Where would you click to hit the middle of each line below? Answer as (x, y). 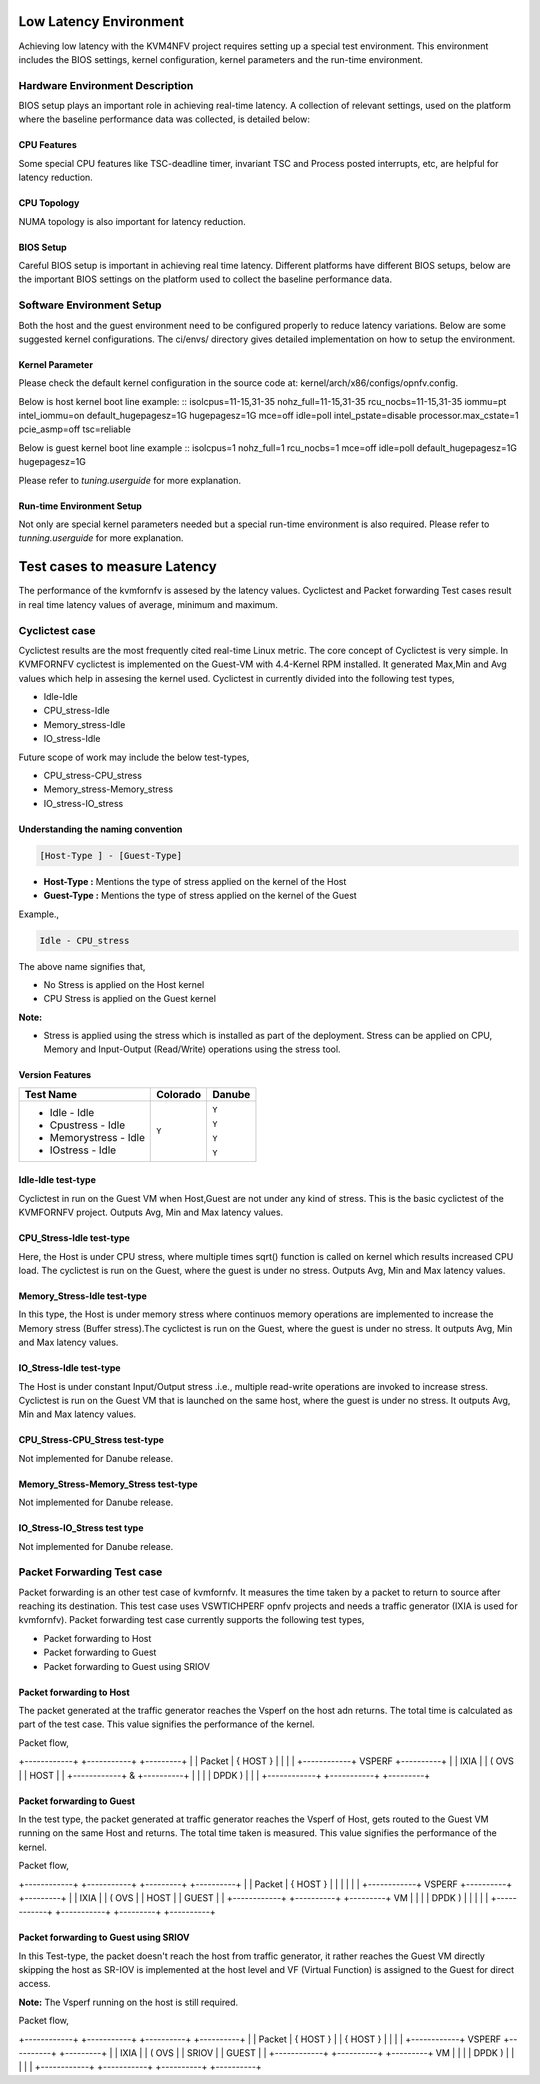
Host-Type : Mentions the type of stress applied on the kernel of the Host (195, 881)
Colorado (179, 1094)
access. (34, 1984)
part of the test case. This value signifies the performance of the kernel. (166, 1724)
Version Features (55, 1075)
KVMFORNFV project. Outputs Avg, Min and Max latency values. (151, 1212)
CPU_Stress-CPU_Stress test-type (91, 1440)
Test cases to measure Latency (117, 566)
